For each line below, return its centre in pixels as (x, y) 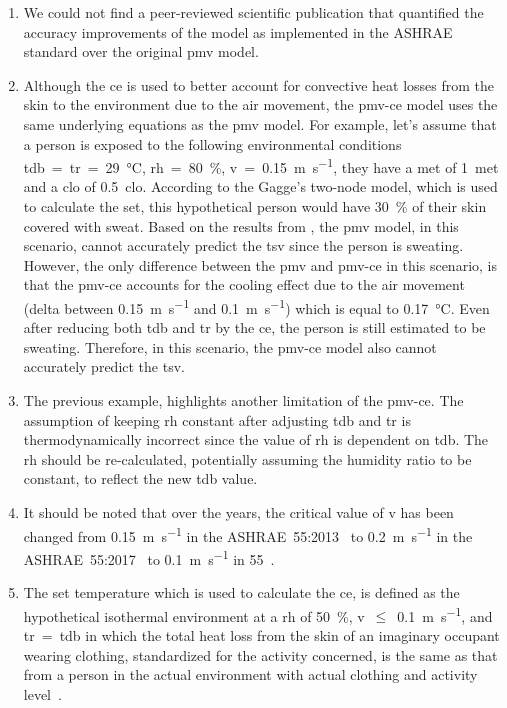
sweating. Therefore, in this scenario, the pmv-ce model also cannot (230, 346)
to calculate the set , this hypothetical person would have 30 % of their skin (255, 206)
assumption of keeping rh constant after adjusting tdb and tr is (217, 419)
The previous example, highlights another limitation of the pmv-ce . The (243, 400)
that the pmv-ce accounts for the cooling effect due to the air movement (244, 284)
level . (42, 693)
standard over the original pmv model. (141, 51)
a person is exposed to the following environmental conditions (212, 143)
